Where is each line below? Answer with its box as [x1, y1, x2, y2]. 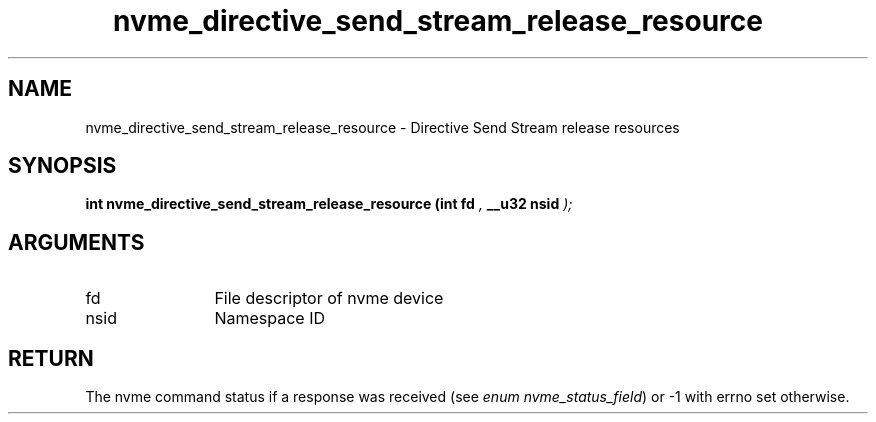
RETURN [8, 345, 94, 371]
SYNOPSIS [8, 153, 117, 179]
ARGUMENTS [8, 229, 145, 255]
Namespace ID [214, 308, 325, 329]
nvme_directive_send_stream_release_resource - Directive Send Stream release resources [85, 118, 680, 136]
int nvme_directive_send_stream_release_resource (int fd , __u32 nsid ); [85, 195, 573, 213]
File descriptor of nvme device [214, 288, 444, 309]
